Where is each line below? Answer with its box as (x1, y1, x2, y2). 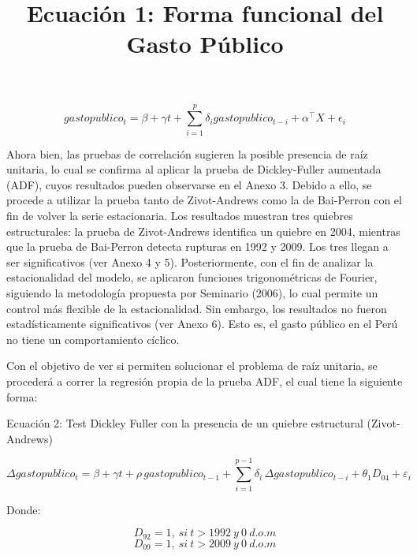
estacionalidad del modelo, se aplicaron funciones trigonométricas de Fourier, (6, 269, 378, 285)
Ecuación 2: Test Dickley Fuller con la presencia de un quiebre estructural (6, 415, 363, 431)
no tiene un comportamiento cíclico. (6, 330, 180, 347)
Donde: (6, 501, 41, 517)
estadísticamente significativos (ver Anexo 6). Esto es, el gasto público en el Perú (6, 315, 398, 332)
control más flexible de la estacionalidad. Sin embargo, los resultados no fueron (6, 300, 387, 316)
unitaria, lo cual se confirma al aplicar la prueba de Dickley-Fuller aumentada (6, 161, 382, 177)
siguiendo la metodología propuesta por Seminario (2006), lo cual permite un (6, 285, 378, 301)
